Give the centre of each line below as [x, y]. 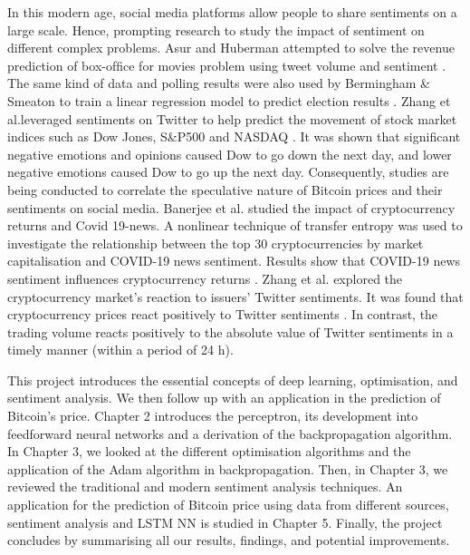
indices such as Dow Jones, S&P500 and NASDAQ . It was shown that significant [234, 136]
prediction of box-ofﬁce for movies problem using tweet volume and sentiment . [227, 65]
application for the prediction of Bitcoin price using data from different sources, [228, 505]
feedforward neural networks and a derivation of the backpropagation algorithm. [230, 433]
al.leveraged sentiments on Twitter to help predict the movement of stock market [232, 118]
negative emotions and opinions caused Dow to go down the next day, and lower [230, 154]
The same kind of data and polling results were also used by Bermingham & [219, 83]
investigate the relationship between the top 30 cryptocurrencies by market [216, 243]
